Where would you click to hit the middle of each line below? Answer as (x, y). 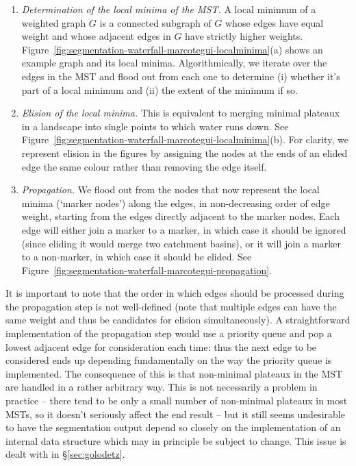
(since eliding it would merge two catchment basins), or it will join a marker (181, 243)
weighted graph (54, 22)
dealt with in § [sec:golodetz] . (65, 454)
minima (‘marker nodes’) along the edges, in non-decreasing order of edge (176, 203)
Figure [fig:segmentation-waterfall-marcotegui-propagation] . (147, 270)
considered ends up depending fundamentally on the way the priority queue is (169, 360)
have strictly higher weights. (244, 36)
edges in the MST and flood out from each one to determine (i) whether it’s (181, 76)
